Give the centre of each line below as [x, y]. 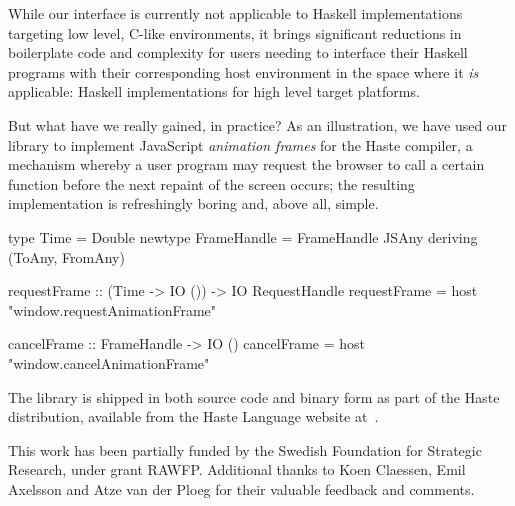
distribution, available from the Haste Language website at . [193, 416]
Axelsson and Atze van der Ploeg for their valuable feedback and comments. [241, 488]
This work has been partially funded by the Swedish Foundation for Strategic [245, 449]
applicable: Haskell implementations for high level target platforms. [214, 91]
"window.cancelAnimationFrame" [109, 362]
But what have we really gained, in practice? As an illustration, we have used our [258, 124]
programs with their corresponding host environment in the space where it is [243, 71]
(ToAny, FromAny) [66, 256]
